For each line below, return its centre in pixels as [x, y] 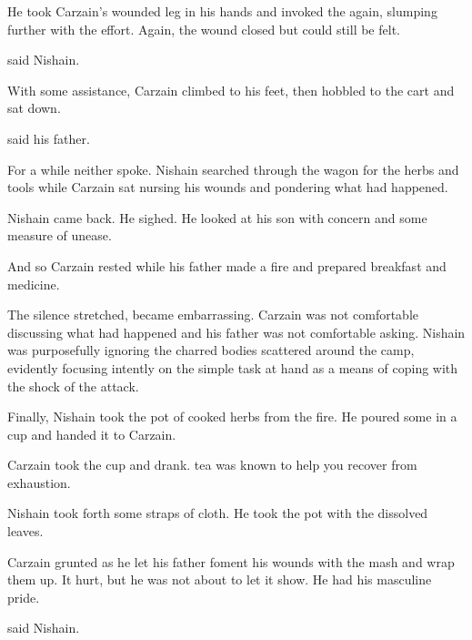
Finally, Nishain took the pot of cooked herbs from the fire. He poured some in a [232, 417]
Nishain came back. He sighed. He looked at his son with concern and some [217, 217]
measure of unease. [60, 235]
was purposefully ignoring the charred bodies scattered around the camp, [211, 350]
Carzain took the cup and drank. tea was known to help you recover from [212, 465]
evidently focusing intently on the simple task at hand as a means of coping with [233, 367]
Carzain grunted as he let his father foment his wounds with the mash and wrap [231, 561]
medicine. [34, 284]
